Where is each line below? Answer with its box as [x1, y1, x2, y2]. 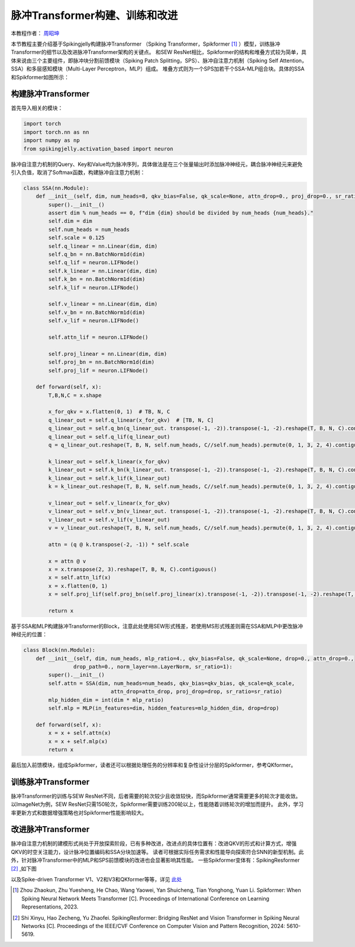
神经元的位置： [11, 631, 47, 638]
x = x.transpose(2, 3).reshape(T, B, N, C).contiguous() [48, 566, 217, 573]
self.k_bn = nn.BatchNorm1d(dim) [48, 276, 146, 283]
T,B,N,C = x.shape [48, 391, 102, 399]
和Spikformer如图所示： [11, 73, 69, 81]
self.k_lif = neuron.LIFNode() [48, 284, 139, 291]
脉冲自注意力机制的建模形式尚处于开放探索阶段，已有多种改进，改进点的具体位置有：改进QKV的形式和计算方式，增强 [11, 840, 297, 847]
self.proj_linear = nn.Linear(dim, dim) [48, 350, 167, 357]
